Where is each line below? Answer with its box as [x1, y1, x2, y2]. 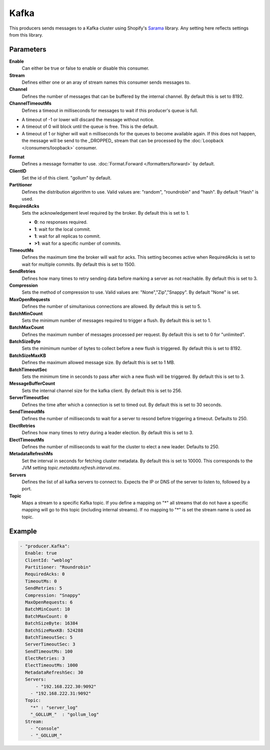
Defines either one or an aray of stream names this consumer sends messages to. [21, 79, 191, 85]
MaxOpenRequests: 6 [25, 599, 73, 605]
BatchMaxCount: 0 [25, 613, 67, 619]
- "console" [30, 726, 60, 731]
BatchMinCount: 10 [25, 607, 70, 612]
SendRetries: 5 [25, 586, 62, 591]
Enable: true [25, 550, 57, 556]
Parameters [9, 45, 46, 54]
